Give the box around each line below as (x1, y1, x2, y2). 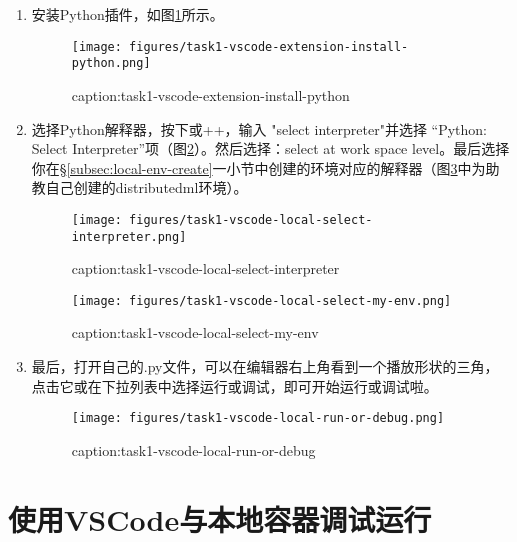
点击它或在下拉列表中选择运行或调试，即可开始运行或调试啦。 (31, 375, 438, 396)
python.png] (71, 56, 151, 71)
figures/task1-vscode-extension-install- (129, 39, 409, 54)
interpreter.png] (71, 229, 187, 244)
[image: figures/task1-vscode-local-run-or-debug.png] (71, 411, 445, 426)
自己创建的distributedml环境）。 (45, 177, 248, 198)
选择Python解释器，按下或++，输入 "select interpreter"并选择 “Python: (31, 118, 487, 139)
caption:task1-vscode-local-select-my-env (71, 322, 319, 343)
